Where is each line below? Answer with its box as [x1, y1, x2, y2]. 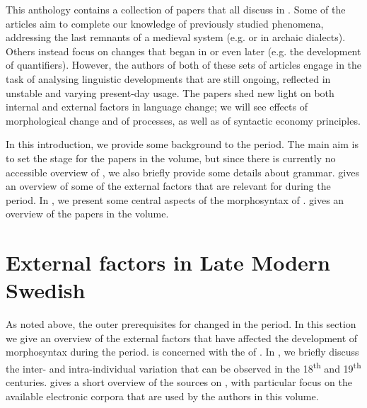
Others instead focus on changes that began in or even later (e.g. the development [6, 43, 361, 58]
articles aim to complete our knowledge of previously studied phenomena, [6, 16, 324, 30]
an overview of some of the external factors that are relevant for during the [6, 178, 331, 193]
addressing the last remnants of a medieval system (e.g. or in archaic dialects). [6, 30, 346, 45]
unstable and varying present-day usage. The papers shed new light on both [6, 85, 334, 100]
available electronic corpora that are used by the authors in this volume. [6, 388, 319, 403]
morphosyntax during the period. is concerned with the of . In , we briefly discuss [6, 344, 359, 359]
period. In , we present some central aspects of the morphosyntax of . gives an [6, 192, 344, 207]
